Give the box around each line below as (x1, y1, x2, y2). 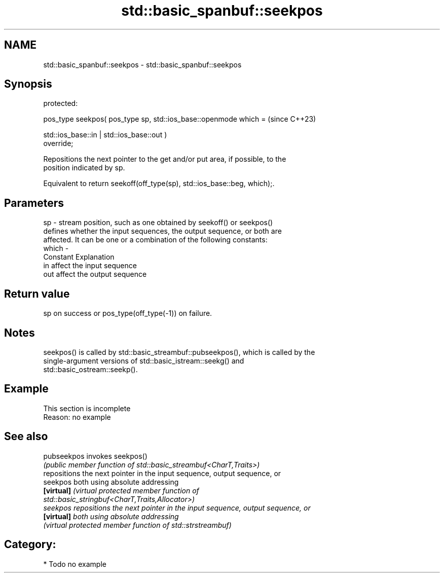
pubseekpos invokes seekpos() (43, 451, 147, 460)
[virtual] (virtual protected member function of (43, 486, 199, 495)
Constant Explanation (43, 253, 115, 262)
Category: (4, 538, 56, 551)
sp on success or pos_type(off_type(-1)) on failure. (43, 309, 212, 318)
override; (43, 139, 73, 148)
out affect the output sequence (43, 270, 147, 279)
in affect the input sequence (43, 261, 137, 270)
